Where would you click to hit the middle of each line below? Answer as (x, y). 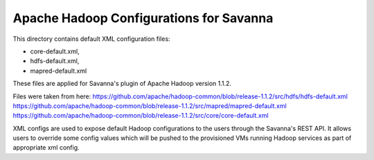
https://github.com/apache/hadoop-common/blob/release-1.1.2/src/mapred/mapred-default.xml (150, 106)
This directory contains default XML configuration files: (91, 39)
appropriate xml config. (46, 148)
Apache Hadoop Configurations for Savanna (143, 18)
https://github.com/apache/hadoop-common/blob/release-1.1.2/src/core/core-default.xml (141, 116)
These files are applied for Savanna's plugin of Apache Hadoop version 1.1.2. (122, 84)
